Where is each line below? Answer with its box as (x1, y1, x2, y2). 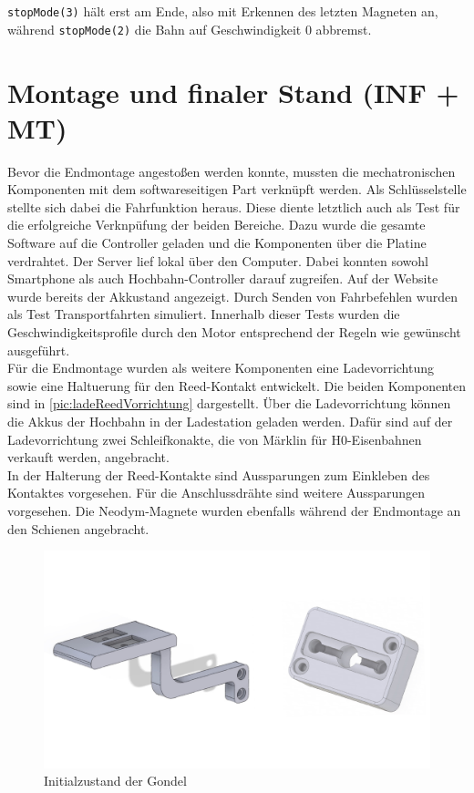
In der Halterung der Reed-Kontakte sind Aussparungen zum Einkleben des (7, 465, 430, 484)
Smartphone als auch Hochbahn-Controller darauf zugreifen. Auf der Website (7, 269, 438, 288)
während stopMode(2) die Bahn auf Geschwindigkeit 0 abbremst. (7, 19, 372, 38)
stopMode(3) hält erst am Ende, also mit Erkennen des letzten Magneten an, (7, 2, 438, 20)
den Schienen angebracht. (7, 519, 149, 538)
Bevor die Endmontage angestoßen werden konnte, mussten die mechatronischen (7, 161, 456, 180)
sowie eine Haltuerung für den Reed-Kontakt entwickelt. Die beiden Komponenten (7, 376, 466, 395)
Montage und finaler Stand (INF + (7, 73, 459, 110)
